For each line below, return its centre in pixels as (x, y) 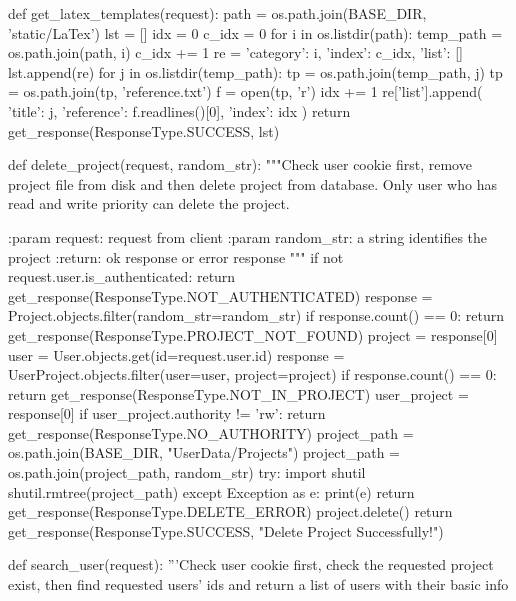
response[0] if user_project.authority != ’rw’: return (167, 413)
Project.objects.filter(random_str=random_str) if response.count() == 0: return (256, 315)
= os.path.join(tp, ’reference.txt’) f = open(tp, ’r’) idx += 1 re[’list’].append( (245, 91)
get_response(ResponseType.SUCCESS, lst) (144, 130)
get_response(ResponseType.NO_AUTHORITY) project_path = (211, 432)
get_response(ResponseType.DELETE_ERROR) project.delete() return (230, 511)
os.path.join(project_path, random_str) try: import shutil (187, 472)
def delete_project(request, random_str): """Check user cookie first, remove (240, 164)
